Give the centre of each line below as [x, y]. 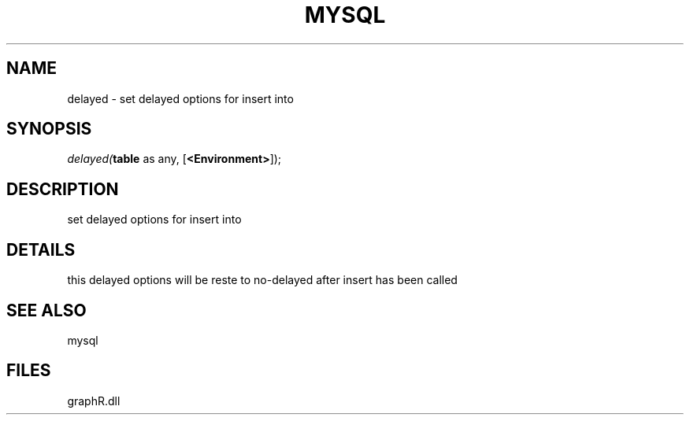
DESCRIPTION [63, 189]
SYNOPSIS [49, 129]
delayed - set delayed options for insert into [180, 98]
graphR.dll [94, 401]
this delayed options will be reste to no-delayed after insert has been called [262, 280]
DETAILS [41, 249]
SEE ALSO [46, 310]
